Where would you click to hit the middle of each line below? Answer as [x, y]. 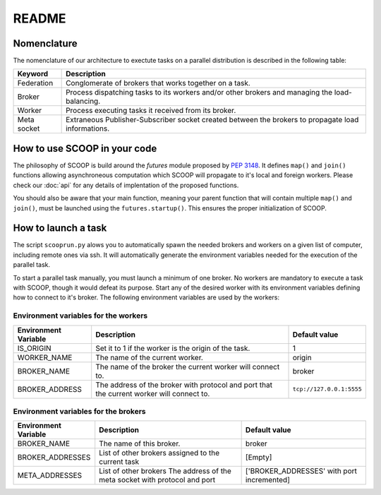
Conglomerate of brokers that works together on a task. [158, 83]
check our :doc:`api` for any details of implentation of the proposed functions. [126, 185]
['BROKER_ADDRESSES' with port [301, 471]
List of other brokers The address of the [165, 471]
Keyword [33, 74]
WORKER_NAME [45, 357]
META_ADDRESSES [50, 475]
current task [119, 462]
